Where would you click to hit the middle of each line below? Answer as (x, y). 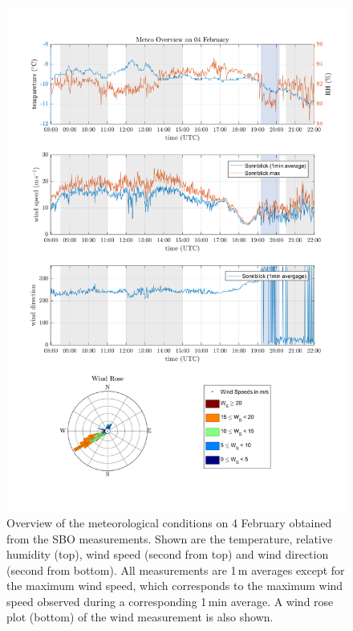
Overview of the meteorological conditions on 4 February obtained (169, 522)
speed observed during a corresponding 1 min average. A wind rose (170, 601)
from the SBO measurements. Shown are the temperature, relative (170, 538)
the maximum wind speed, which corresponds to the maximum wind (175, 586)
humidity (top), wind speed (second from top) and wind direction (168, 554)
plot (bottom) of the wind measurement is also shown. (140, 617)
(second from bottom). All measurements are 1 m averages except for (176, 570)
